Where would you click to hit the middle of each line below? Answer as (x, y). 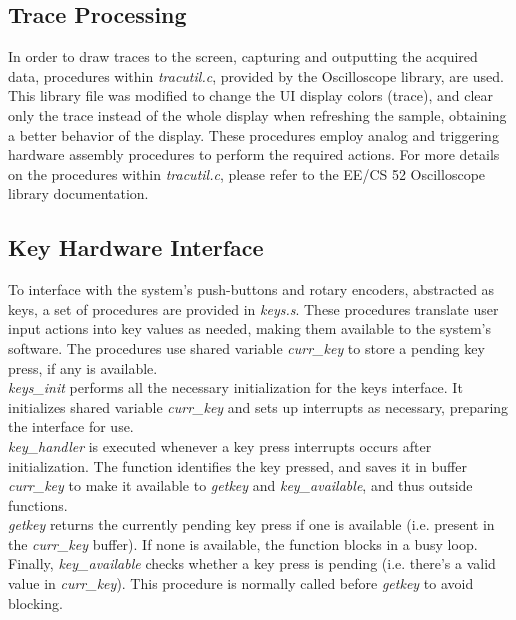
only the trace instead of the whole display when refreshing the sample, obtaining (257, 114)
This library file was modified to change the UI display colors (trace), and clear (251, 95)
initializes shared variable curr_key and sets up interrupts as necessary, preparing (258, 406)
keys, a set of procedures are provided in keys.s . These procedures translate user (253, 308)
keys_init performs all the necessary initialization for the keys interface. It (235, 387)
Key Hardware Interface (136, 247)
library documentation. (78, 193)
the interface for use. (71, 426)
